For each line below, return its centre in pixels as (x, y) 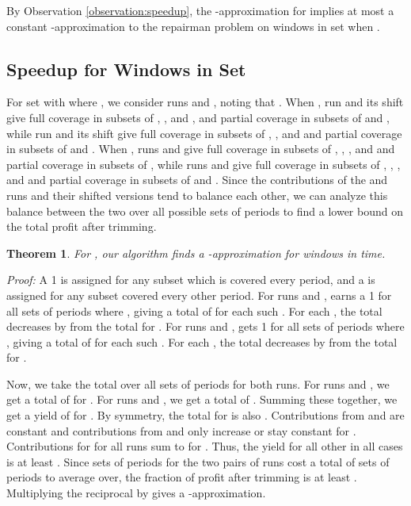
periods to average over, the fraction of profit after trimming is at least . (182, 477)
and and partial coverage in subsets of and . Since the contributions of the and (197, 180)
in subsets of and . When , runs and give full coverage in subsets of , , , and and (201, 149)
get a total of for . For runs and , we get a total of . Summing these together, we (202, 399)
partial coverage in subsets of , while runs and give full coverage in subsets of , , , (204, 164)
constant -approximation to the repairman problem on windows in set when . (193, 26)
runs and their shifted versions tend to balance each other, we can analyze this (197, 195)
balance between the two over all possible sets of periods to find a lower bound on (205, 211)
